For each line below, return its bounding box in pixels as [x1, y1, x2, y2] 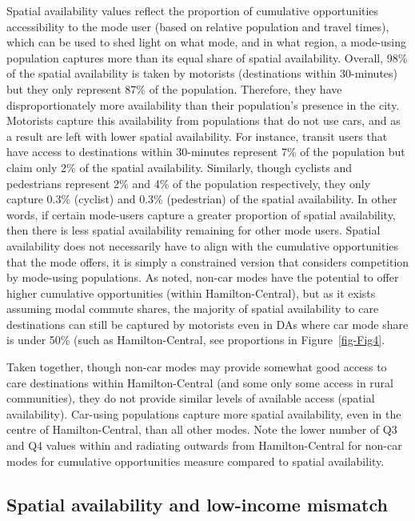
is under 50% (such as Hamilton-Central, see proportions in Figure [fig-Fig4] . [6, 331, 385, 348]
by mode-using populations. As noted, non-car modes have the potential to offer [6, 269, 399, 286]
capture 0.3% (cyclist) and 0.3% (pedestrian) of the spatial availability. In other [6, 190, 397, 207]
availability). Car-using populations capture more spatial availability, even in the [6, 405, 401, 422]
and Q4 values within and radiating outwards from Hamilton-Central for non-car [6, 437, 402, 454]
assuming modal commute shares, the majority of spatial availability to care [6, 300, 379, 317]
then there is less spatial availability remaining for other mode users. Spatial [6, 222, 381, 238]
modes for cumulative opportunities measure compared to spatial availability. [6, 452, 385, 469]
